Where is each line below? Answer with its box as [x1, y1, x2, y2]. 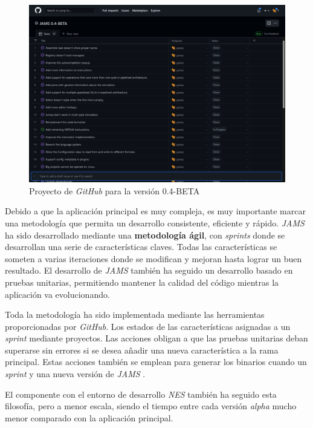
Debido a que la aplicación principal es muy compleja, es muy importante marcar [5, 205, 306, 217]
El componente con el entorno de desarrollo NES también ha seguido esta [5, 387, 277, 400]
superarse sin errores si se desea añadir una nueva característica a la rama [5, 343, 279, 356]
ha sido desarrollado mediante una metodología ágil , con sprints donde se [5, 228, 285, 241]
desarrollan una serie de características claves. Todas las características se [5, 240, 277, 253]
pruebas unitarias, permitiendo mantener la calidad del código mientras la [5, 275, 279, 288]
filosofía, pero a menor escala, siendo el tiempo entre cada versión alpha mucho [5, 400, 297, 412]
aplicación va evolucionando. [5, 288, 110, 300]
